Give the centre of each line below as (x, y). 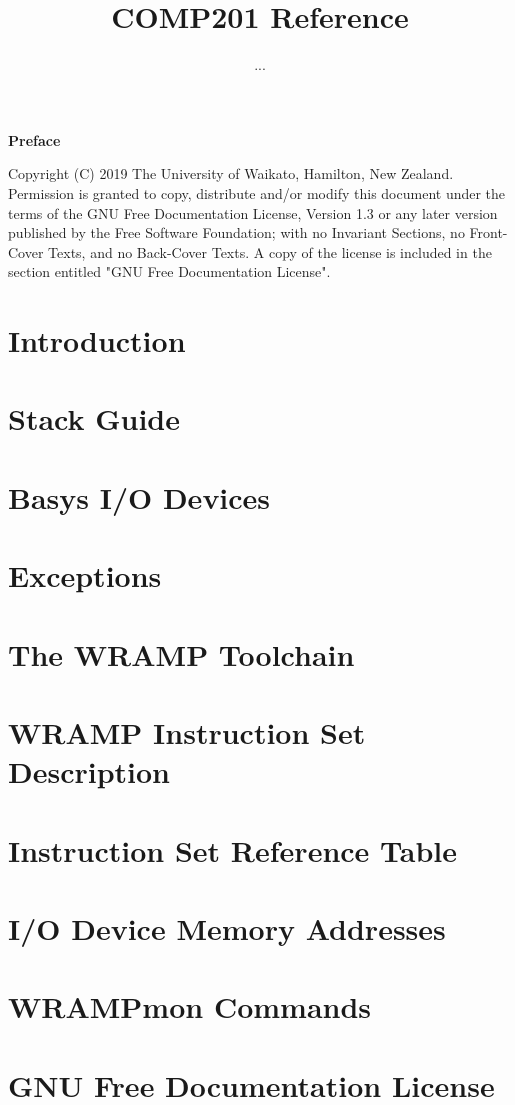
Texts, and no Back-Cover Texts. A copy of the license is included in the (270, 251)
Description (89, 771)
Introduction (97, 340)
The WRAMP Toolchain (181, 653)
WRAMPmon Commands (190, 1006)
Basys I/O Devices (139, 496)
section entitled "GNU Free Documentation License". (169, 271)
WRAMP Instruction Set (187, 731)
